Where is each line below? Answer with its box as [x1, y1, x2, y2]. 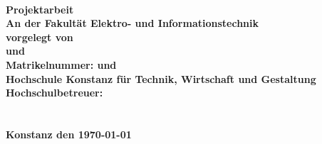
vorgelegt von [6, 29, 73, 44]
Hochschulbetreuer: [6, 85, 103, 100]
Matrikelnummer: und [6, 57, 117, 72]
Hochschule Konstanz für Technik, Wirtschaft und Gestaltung [6, 71, 316, 86]
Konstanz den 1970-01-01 [6, 126, 132, 141]
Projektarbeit [6, 1, 74, 16]
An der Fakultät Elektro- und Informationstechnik [6, 16, 259, 31]
